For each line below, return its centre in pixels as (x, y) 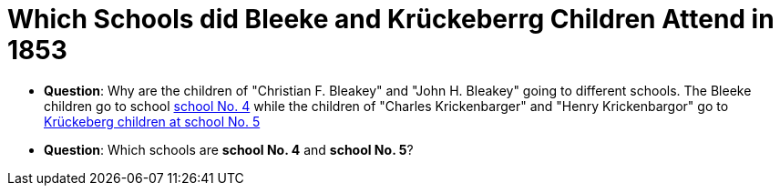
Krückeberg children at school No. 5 (152, 121)
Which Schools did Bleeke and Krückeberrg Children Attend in (391, 19)
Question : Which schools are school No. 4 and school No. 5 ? (229, 149)
